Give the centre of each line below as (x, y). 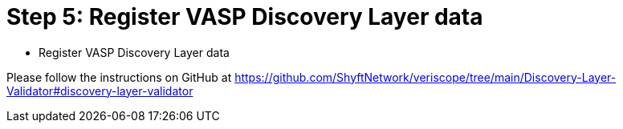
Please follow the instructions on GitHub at (119, 77)
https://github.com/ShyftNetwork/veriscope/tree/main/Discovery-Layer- (426, 77)
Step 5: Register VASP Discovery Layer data (245, 17)
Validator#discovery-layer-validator (100, 91)
